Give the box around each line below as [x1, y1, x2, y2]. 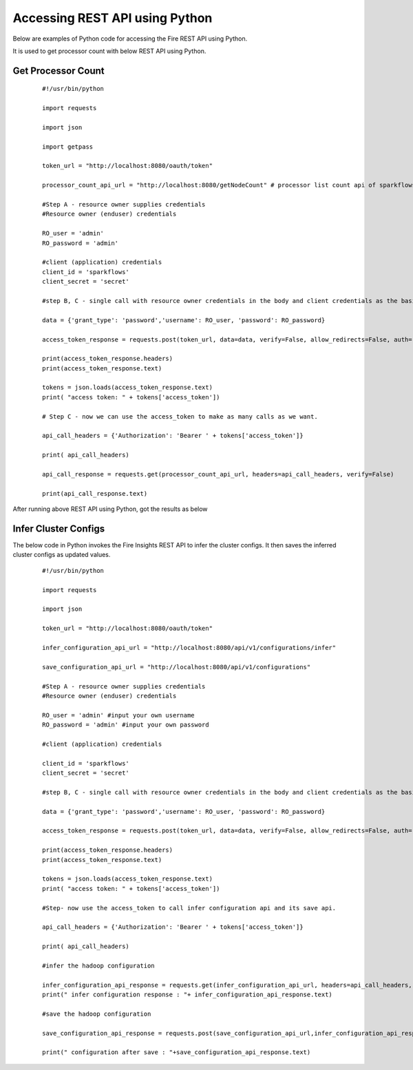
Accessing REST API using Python [12, 10, 213, 25]
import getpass [42, 143, 94, 151]
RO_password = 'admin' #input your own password [42, 721, 209, 729]
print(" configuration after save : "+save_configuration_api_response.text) [42, 1049, 311, 1056]
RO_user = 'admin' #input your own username [42, 711, 195, 719]
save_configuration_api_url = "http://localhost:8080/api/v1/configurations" [42, 663, 311, 671]
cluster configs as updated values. [12, 551, 111, 559]
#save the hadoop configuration [42, 1009, 151, 1018]
